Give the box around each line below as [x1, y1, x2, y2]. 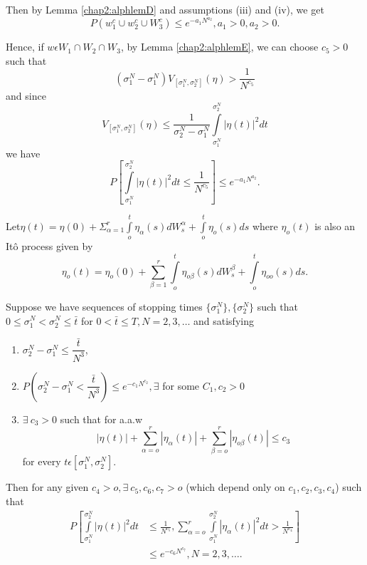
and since [6, 88, 46, 103]
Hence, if [6, 39, 44, 54]
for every [22, 454, 61, 469]
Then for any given [6, 480, 89, 494]
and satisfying [193, 313, 254, 328]
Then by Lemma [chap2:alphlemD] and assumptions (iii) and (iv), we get [6, 2, 324, 16]
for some [162, 378, 200, 393]
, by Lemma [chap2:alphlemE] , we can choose [120, 39, 319, 54]
